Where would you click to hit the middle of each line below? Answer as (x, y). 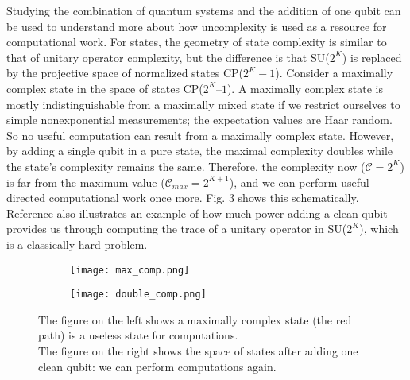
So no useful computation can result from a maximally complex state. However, (200, 135)
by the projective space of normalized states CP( (125, 73)
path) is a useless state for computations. (138, 335)
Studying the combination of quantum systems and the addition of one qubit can (204, 10)
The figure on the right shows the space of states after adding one (198, 351)
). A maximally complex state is (305, 88)
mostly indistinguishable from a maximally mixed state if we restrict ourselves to (203, 104)
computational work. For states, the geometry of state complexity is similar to (197, 42)
